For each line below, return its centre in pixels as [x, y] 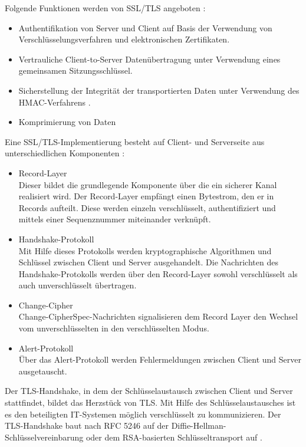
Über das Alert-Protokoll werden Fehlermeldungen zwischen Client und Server [160, 359]
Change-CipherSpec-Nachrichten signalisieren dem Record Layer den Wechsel [158, 316]
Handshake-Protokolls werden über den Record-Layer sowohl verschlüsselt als [158, 273]
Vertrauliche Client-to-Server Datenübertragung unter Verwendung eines [149, 59]
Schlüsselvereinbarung [44, 437]
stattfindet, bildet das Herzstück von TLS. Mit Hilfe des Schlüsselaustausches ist [150, 402]
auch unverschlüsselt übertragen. [78, 285]
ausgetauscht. [43, 371]
